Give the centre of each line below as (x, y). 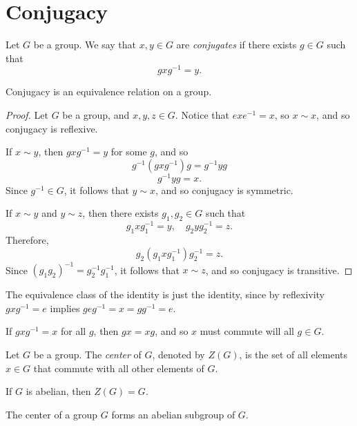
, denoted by (178, 354)
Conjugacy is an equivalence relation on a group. (109, 91)
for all (74, 331)
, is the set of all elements (293, 354)
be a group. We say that (85, 45)
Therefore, (27, 240)
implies (65, 308)
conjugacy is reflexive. (52, 128)
